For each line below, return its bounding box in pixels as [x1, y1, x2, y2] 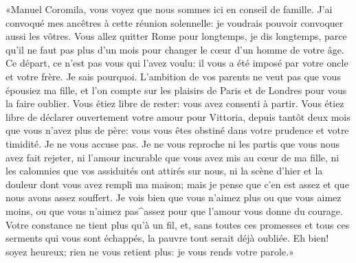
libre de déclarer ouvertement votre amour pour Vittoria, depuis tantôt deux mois [5, 109, 351, 124]
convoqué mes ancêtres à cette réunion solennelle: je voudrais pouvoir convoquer [5, 15, 344, 30]
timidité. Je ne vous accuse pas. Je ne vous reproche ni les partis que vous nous [5, 136, 340, 150]
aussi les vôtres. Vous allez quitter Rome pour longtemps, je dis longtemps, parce [5, 29, 347, 43]
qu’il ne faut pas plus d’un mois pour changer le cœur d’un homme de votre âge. [5, 42, 344, 56]
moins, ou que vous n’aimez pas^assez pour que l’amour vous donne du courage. [5, 203, 343, 218]
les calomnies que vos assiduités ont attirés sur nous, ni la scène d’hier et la [5, 163, 323, 178]
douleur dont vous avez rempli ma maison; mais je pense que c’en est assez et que [5, 176, 349, 191]
